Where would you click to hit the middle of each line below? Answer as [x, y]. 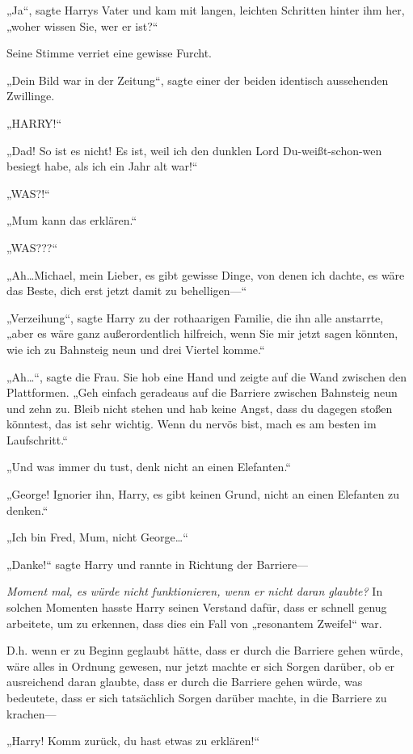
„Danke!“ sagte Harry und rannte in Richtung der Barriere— [158, 564]
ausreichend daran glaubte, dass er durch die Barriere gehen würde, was [185, 682]
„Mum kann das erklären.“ [72, 220]
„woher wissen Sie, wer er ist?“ [82, 25]
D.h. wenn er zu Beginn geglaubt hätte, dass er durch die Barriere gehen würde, [205, 650]
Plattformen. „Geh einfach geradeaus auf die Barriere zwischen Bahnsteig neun [202, 392]
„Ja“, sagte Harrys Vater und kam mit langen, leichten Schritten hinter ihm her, [206, 10]
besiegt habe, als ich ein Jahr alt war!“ [102, 166]
